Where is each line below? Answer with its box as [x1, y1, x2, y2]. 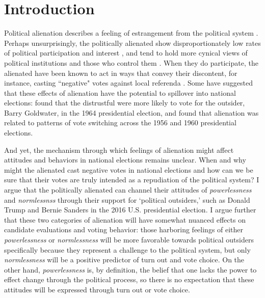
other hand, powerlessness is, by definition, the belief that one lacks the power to [4, 264, 257, 275]
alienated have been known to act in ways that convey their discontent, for [4, 67, 237, 78]
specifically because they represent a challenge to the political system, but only [4, 244, 251, 255]
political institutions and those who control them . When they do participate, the [4, 57, 258, 68]
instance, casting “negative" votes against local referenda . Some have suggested [4, 77, 253, 88]
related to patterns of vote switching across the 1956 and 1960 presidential [4, 117, 236, 128]
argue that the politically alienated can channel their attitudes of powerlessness [4, 184, 252, 195]
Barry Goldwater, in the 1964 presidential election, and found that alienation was [4, 107, 259, 118]
